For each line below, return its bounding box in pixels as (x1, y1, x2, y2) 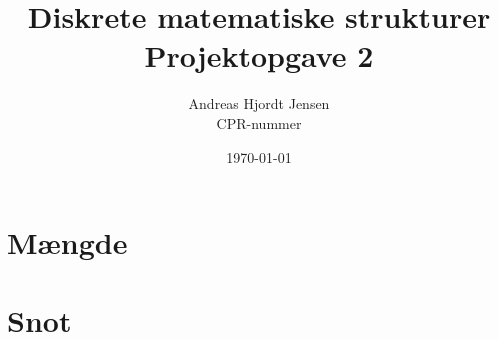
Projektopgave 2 (144, 35, 374, 76)
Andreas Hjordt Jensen (188, 93, 330, 114)
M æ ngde (7, 222, 128, 263)
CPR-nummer (216, 112, 302, 133)
